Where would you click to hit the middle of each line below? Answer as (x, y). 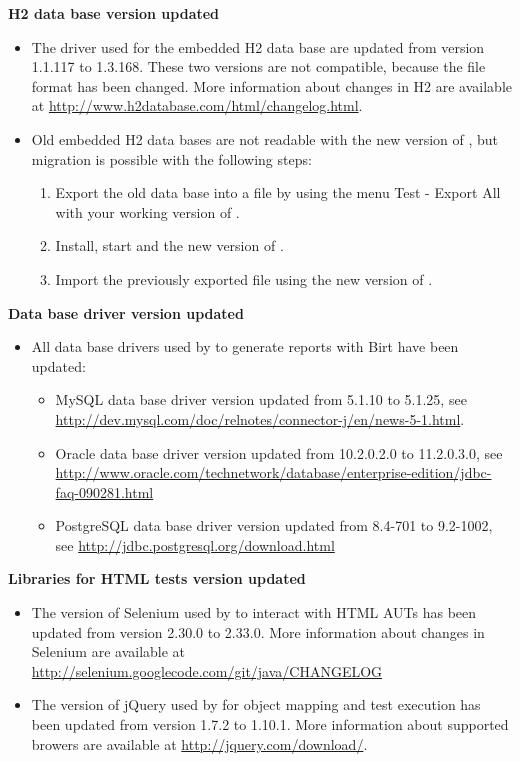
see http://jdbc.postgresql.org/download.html (195, 544)
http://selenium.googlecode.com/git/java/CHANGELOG (207, 670)
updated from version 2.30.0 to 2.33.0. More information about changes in (258, 631)
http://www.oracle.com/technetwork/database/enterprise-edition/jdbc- (273, 472)
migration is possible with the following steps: (171, 158)
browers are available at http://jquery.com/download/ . (199, 743)
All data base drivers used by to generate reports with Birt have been (245, 346)
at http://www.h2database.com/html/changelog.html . (197, 105)
